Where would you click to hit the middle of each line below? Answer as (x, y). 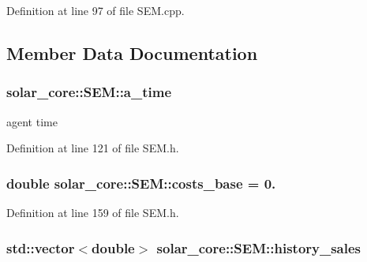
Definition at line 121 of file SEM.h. (93, 148)
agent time (32, 121)
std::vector (41, 247)
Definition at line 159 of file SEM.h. (93, 212)
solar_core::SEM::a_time (89, 92)
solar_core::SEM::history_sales (259, 247)
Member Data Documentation (132, 52)
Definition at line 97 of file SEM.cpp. (95, 10)
